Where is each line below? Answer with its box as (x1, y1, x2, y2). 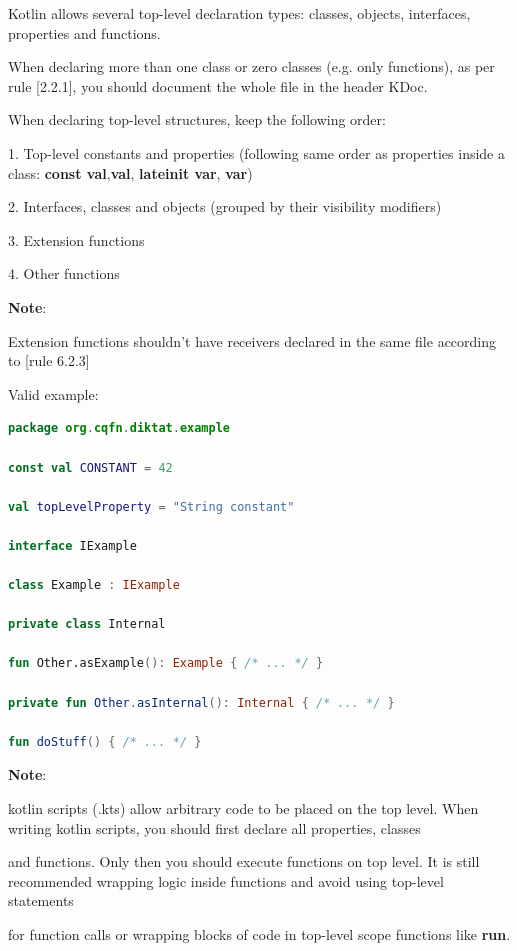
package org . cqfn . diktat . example (8, 421, 231, 436)
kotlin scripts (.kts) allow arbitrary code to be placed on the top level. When (8, 798, 479, 818)
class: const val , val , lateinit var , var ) (8, 162, 253, 183)
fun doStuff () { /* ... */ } (8, 734, 202, 749)
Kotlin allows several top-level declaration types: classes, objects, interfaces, (8, 3, 471, 23)
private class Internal (8, 617, 166, 632)
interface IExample (8, 538, 137, 553)
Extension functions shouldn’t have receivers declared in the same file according (8, 330, 497, 351)
